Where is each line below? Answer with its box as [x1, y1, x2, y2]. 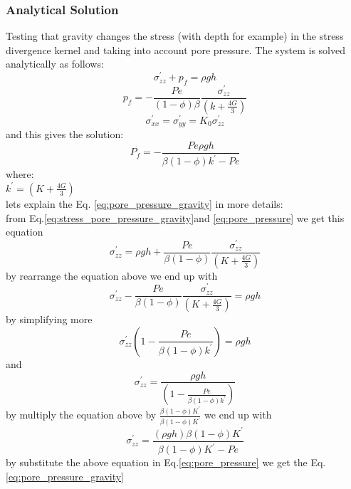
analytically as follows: [6, 56, 104, 71]
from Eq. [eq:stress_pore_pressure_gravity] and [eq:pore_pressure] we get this [6, 210, 345, 225]
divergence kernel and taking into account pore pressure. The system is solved [6, 42, 346, 57]
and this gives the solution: [6, 127, 124, 142]
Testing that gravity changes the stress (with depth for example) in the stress [6, 28, 344, 43]
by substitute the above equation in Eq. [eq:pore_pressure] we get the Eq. [6, 455, 326, 470]
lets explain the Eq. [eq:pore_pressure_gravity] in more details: [6, 196, 283, 211]
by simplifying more [6, 312, 93, 327]
